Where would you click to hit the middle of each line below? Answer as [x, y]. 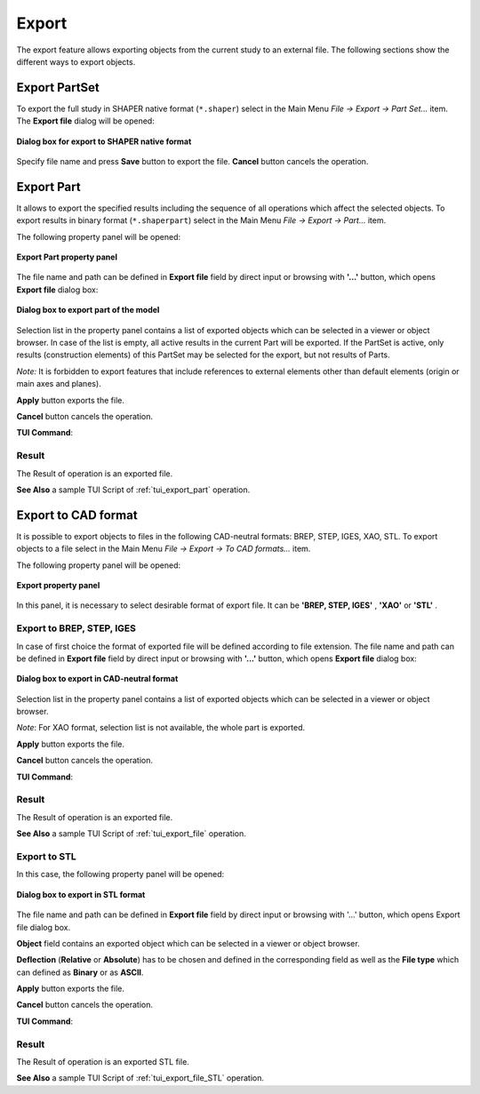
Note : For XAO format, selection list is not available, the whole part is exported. [161, 728]
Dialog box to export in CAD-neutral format [97, 679]
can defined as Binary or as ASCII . [80, 972]
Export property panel [58, 585]
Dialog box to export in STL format [81, 894]
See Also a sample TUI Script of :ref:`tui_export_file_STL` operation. [140, 1078]
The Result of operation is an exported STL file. [103, 1061]
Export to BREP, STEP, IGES [76, 628]
